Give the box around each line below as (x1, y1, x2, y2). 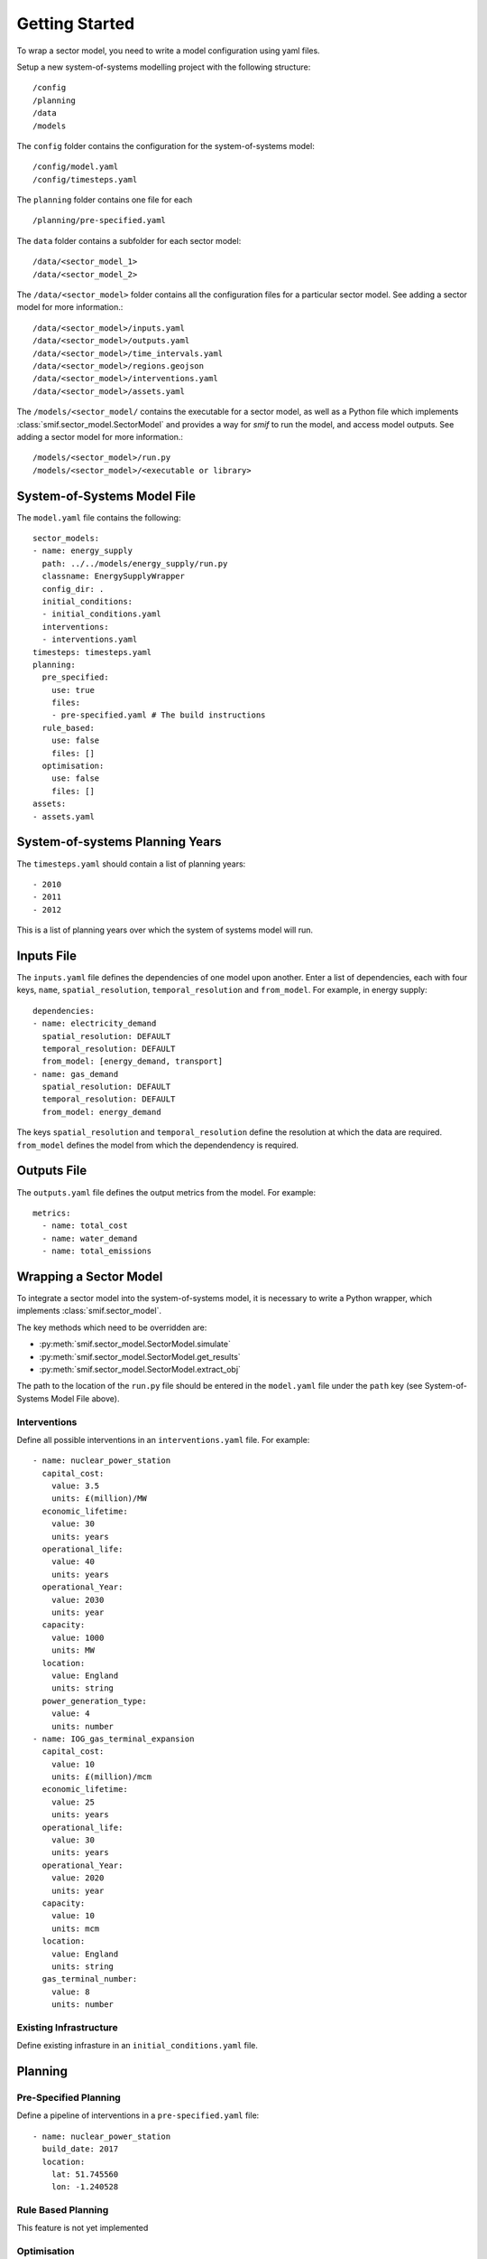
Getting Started (16, 14, 135, 33)
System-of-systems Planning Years (16, 834, 222, 849)
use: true (51, 685, 95, 695)
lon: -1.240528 (51, 2182, 119, 2192)
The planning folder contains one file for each (16, 194, 193, 205)
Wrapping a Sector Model (16, 1269, 163, 1284)
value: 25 (51, 1796, 95, 1807)
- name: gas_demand (32, 1069, 119, 1079)
